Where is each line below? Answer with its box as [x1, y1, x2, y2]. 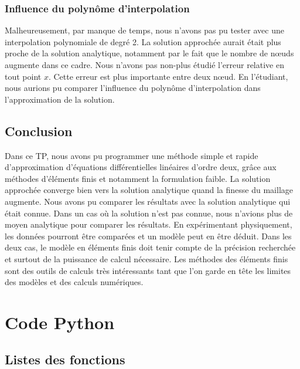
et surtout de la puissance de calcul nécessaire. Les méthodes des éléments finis [5, 252, 288, 265]
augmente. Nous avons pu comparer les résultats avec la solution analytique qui [5, 195, 291, 207]
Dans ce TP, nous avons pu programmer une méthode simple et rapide [5, 149, 258, 161]
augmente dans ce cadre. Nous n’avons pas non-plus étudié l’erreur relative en [5, 59, 284, 70]
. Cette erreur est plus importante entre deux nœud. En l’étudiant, [48, 70, 288, 82]
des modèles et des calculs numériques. [5, 276, 144, 288]
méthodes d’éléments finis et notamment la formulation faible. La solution [5, 172, 271, 184]
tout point [5, 70, 42, 82]
